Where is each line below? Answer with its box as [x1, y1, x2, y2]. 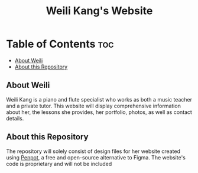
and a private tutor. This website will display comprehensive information [6, 102, 181, 109]
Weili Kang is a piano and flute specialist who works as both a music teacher [6, 96, 192, 103]
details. [6, 115, 24, 122]
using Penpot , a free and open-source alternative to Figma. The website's [6, 154, 186, 161]
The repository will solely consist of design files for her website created [6, 148, 180, 155]
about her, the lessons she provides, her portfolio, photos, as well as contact [6, 108, 192, 116]
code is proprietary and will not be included [6, 160, 112, 167]
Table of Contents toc [6, 37, 114, 51]
